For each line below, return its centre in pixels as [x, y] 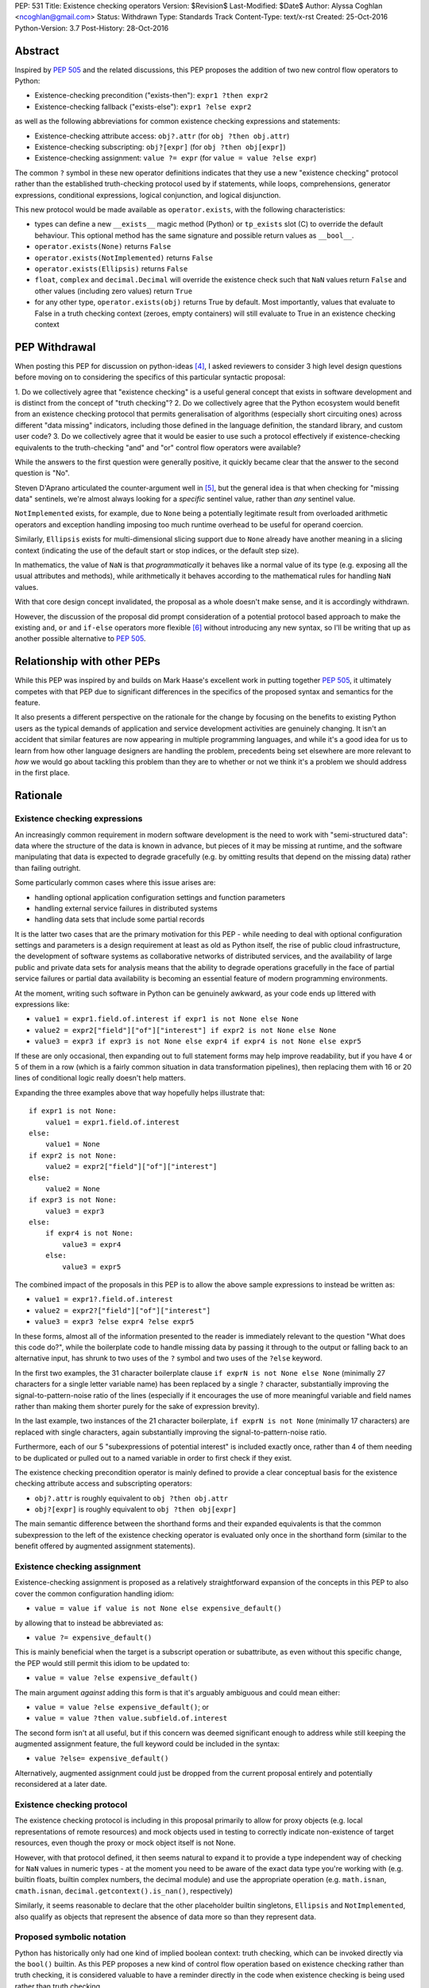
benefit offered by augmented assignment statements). [105, 1546]
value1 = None [73, 1144]
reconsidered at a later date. [61, 1784]
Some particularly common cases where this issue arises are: [115, 883]
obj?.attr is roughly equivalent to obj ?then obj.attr [131, 1498]
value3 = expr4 [92, 1244]
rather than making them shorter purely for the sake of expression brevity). [137, 1406]
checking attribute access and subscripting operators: [103, 1484]
